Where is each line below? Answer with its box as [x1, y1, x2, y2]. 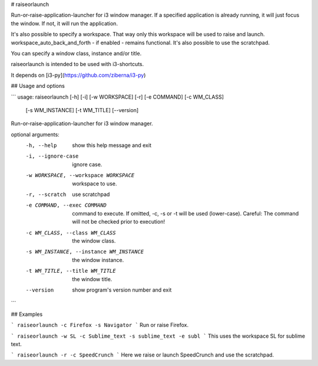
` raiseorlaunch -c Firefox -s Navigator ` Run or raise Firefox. [11, 322, 189, 329]
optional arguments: [11, 130, 60, 138]
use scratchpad [72, 191, 110, 198]
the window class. [72, 237, 116, 244]
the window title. [72, 275, 112, 283]
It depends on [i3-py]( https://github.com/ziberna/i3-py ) [11, 71, 146, 79]
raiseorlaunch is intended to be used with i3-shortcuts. [11, 61, 144, 68]
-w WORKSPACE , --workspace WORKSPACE [25, 172, 135, 179]
